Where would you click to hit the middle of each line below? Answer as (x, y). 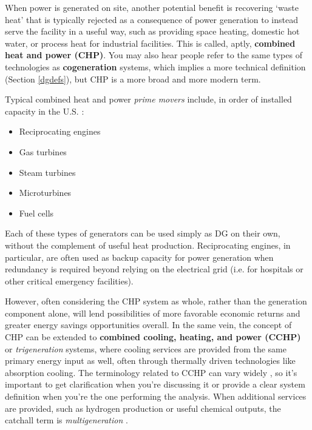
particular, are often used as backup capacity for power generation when (139, 257)
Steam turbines (47, 172)
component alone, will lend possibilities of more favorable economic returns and (153, 313)
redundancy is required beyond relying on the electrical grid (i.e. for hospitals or (154, 269)
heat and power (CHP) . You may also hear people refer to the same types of (154, 55)
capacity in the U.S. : (45, 111)
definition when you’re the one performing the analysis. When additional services (156, 396)
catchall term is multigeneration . (66, 420)
